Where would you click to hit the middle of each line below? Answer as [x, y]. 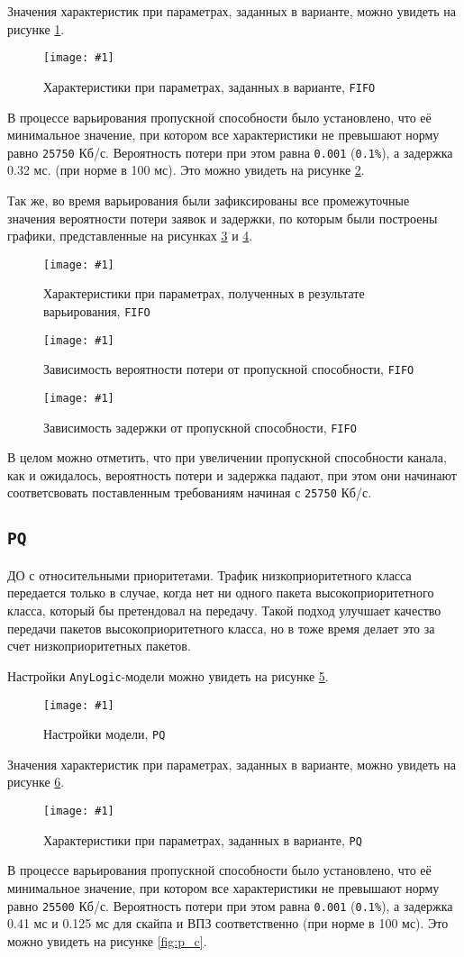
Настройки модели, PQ [105, 734]
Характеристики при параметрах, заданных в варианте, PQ [203, 839]
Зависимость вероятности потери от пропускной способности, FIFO [229, 369]
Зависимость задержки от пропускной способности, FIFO [200, 427]
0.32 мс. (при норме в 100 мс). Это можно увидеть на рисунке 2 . [186, 170]
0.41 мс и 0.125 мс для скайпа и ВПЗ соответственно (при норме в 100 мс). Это [228, 923]
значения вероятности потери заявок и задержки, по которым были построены [223, 218]
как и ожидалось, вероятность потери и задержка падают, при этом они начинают [232, 474]
